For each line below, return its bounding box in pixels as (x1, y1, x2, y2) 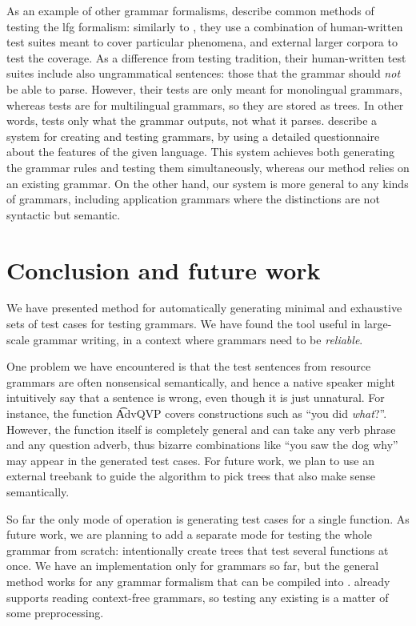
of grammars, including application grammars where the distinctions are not (6, 191, 380, 207)
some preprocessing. (6, 604, 104, 621)
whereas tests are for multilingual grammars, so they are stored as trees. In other (6, 96, 404, 113)
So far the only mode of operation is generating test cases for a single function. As (6, 510, 410, 527)
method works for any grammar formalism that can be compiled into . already (6, 572, 390, 589)
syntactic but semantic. (6, 206, 121, 223)
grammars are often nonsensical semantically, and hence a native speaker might (6, 373, 395, 390)
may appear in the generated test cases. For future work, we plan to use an (6, 451, 374, 468)
